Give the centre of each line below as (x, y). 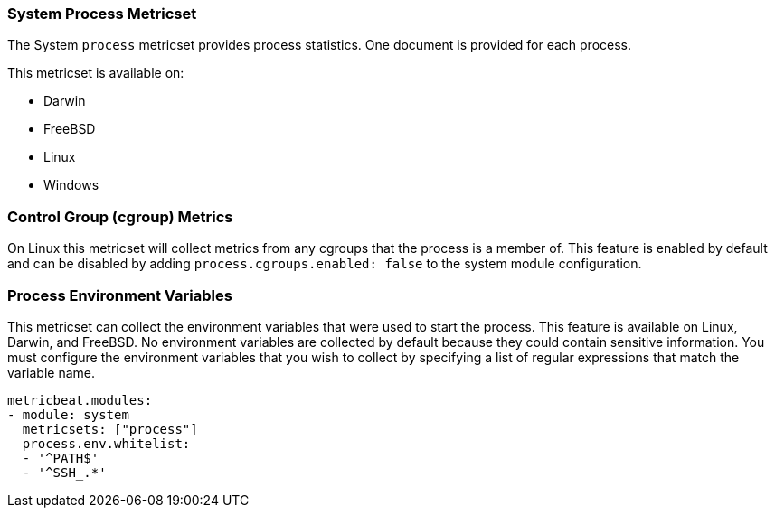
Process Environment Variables (120, 295)
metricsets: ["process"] (110, 429)
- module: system (68, 414)
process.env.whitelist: (106, 443)
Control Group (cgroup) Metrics (120, 216)
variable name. (51, 372)
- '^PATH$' (61, 458)
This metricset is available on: (96, 73)
